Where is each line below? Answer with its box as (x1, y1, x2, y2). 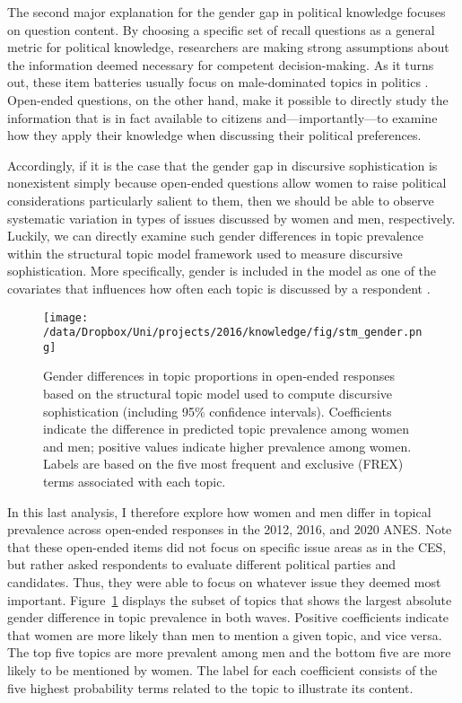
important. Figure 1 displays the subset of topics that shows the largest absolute (7, 590, 452, 609)
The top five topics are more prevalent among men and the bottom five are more (7, 643, 451, 662)
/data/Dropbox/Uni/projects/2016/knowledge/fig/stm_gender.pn (43, 326, 423, 339)
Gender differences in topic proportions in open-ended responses (43, 366, 395, 385)
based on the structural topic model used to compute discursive (43, 384, 392, 403)
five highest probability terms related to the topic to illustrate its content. (7, 678, 414, 697)
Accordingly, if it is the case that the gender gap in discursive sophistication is (7, 155, 438, 174)
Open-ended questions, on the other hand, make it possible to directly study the (7, 90, 449, 109)
